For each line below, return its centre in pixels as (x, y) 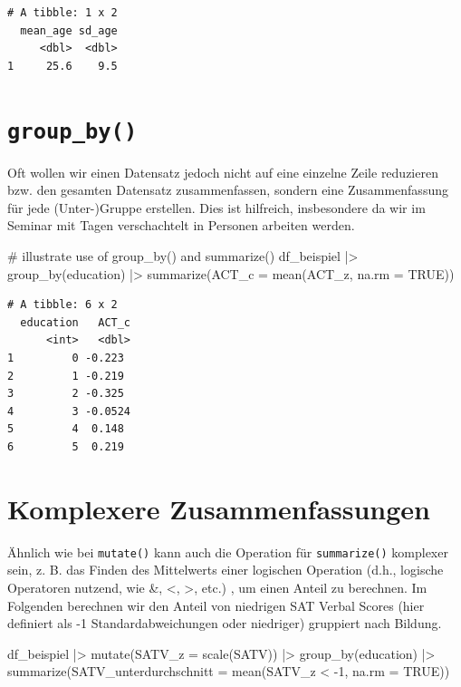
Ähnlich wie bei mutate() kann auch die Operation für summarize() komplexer (228, 552)
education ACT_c (76, 322)
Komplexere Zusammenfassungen (219, 508)
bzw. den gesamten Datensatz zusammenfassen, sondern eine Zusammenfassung (228, 190)
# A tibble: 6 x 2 (62, 305)
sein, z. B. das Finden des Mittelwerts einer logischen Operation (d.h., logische (226, 570)
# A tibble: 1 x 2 (62, 13)
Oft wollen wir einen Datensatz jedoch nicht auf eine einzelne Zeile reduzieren (223, 172)
